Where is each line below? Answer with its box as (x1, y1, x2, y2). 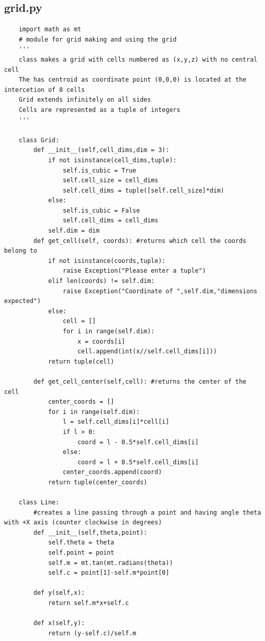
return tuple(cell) (48, 357, 114, 365)
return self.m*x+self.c (48, 599, 129, 607)
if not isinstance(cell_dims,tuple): (48, 156, 177, 164)
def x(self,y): (33, 619, 85, 627)
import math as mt (18, 26, 81, 33)
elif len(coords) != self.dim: (48, 277, 155, 285)
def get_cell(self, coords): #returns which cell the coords (33, 237, 247, 244)
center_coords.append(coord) (63, 468, 162, 476)
